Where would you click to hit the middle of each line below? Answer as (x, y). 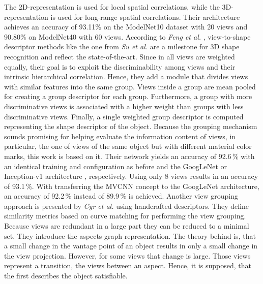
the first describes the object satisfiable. (66, 276)
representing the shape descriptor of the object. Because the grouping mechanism (131, 126)
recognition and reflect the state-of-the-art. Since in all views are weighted (120, 56)
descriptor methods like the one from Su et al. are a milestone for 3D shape (122, 46)
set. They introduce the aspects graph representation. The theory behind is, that (130, 235)
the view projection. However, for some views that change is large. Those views (127, 255)
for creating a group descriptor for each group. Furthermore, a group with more (128, 96)
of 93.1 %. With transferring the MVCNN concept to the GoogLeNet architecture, (132, 186)
